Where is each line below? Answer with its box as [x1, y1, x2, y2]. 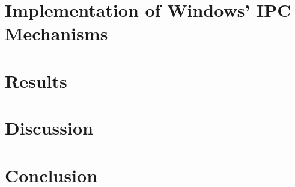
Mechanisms [5, 21, 108, 46]
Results [5, 68, 67, 93]
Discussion [5, 115, 93, 140]
